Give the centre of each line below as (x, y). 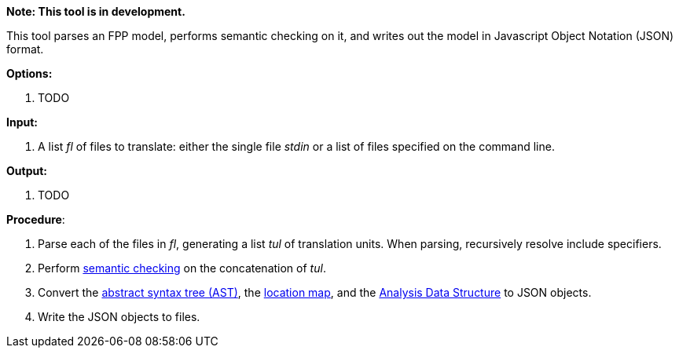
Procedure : (36, 219)
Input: (22, 122)
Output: (27, 171)
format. (25, 49)
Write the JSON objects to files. (119, 317)
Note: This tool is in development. (96, 11)
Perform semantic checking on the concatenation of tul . (182, 268)
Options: (29, 73)
